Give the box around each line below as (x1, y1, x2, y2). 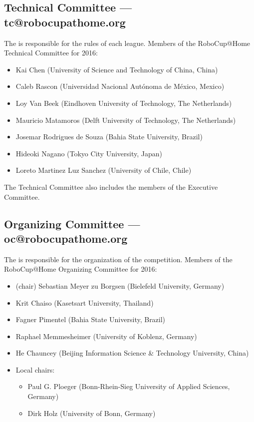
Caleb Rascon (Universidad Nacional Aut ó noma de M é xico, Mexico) (15, 81, 225, 91)
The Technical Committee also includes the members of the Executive (4, 181, 218, 192)
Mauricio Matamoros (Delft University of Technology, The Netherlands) (15, 114, 236, 125)
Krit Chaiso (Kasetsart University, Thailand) (15, 297, 154, 308)
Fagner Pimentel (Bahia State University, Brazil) (15, 314, 166, 325)
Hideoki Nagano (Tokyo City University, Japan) (15, 148, 162, 158)
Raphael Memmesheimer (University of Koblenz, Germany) (15, 331, 197, 341)
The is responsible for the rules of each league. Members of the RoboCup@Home (4, 37, 251, 48)
